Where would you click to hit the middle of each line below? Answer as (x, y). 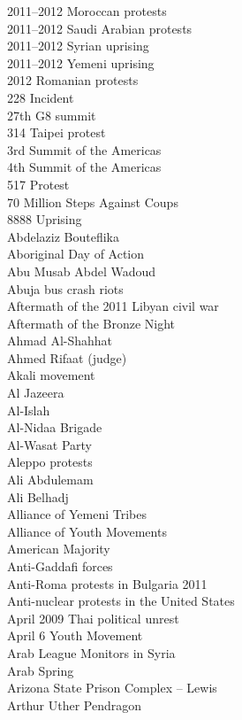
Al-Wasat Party (49, 444)
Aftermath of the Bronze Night (91, 323)
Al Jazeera (36, 393)
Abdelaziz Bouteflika (63, 236)
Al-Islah (29, 410)
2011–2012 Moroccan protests (87, 11)
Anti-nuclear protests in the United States (121, 601)
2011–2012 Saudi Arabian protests (100, 28)
